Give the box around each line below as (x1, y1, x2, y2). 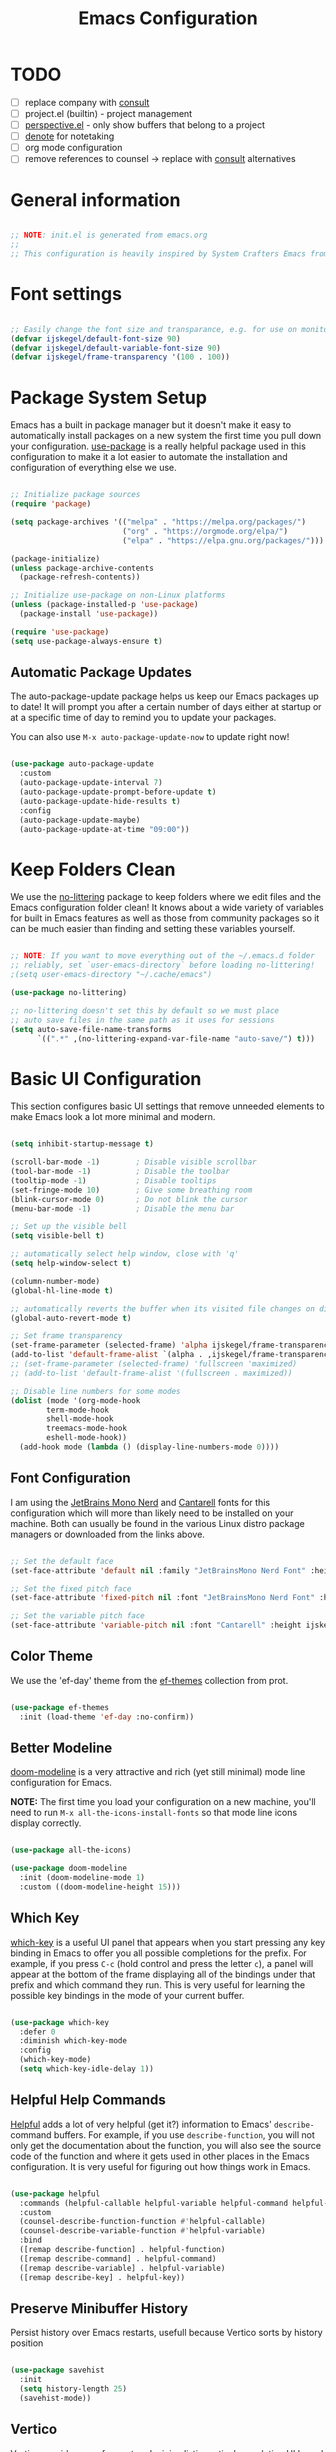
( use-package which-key (10, 2017, 110, 2027)
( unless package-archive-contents (10, 563, 155, 573)
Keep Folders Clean (10, 858, 177, 881)
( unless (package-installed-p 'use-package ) (10, 600, 199, 610)
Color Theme (10, 1648, 93, 1665)
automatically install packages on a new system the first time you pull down (10, 430, 322, 442)
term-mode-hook (46, 1405, 110, 1415)
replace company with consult (24, 96, 150, 108)
